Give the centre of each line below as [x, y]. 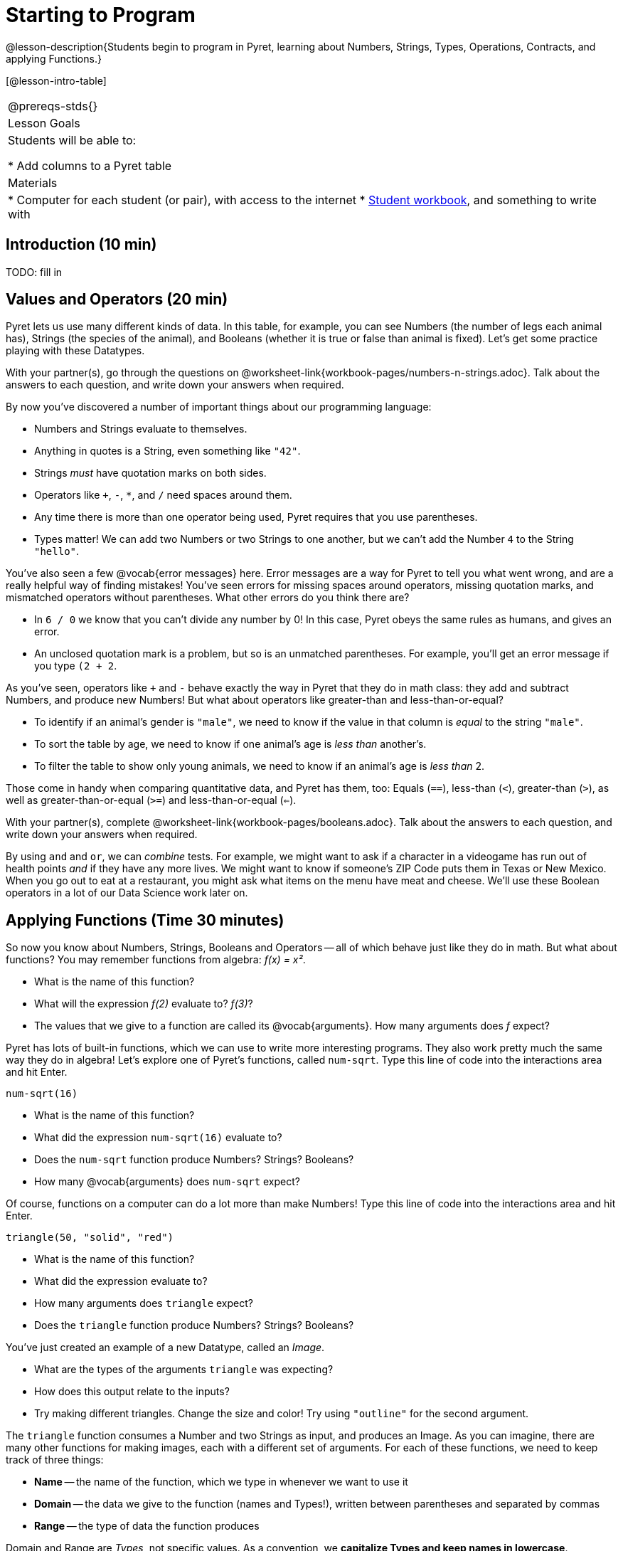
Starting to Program [101, 15]
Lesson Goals [44, 123]
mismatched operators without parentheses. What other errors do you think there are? [208, 598]
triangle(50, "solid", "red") [90, 1238]
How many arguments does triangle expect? [144, 1303]
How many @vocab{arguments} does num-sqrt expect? [167, 1182]
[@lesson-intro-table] [56, 80]
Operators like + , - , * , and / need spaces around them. [163, 495]
